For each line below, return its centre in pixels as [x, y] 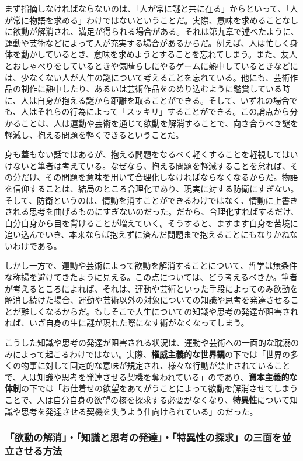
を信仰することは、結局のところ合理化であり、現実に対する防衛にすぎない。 [152, 188]
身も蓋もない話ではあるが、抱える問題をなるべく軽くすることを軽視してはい [151, 154]
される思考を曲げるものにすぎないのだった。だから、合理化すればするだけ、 [152, 211]
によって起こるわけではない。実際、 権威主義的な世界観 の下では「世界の [151, 354]
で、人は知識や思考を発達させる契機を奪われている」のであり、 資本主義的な [151, 376]
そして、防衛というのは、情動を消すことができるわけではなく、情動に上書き [151, 200]
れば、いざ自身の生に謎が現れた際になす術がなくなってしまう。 [127, 323]
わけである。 [37, 245]
